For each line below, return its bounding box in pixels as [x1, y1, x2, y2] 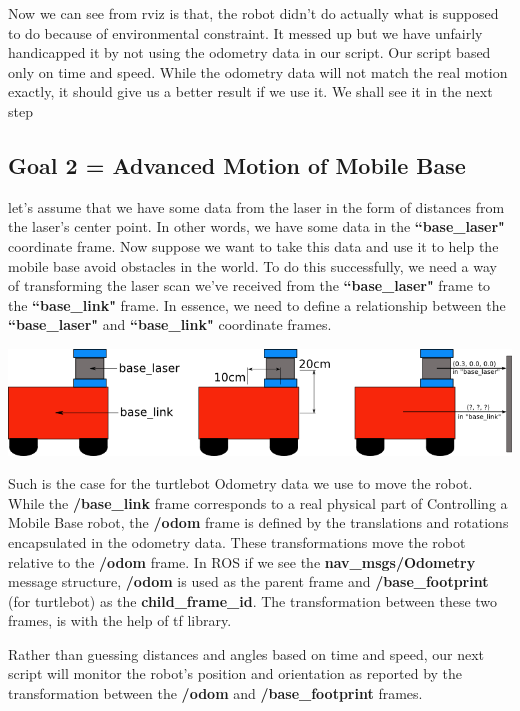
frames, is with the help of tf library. [8, 610, 232, 631]
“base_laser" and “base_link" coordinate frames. [8, 314, 332, 335]
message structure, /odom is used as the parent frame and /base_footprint [8, 571, 489, 592]
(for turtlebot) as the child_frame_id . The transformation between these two [8, 590, 498, 611]
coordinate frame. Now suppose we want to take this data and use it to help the [8, 235, 499, 256]
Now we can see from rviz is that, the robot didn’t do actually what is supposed [8, 3, 499, 23]
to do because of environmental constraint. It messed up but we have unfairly [8, 22, 483, 43]
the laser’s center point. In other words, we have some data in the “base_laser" [8, 216, 505, 237]
